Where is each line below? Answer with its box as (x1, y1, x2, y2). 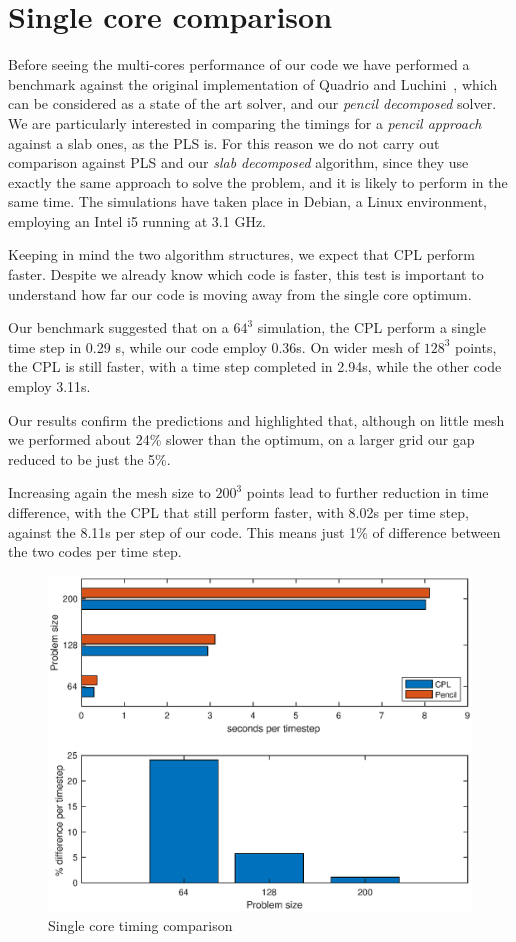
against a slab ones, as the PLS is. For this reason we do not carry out (8, 132, 440, 153)
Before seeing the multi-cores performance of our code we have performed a (8, 54, 470, 75)
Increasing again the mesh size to (8, 482, 211, 503)
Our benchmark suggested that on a (8, 317, 229, 338)
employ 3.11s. (8, 376, 91, 397)
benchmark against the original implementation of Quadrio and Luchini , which (8, 73, 498, 94)
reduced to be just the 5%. (8, 448, 171, 469)
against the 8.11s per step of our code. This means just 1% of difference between (8, 521, 501, 542)
